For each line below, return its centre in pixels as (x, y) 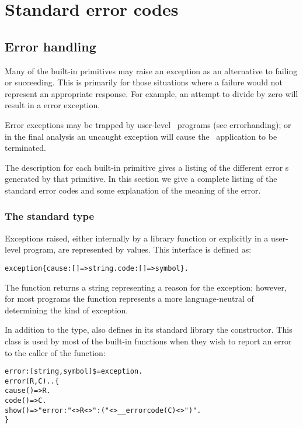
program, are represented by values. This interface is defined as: (137, 249)
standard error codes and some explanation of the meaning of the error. (133, 190)
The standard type (50, 216)
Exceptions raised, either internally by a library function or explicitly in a (137, 238)
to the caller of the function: (55, 352)
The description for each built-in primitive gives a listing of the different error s (147, 167)
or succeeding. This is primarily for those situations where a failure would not (144, 82)
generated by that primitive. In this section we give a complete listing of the (141, 179)
